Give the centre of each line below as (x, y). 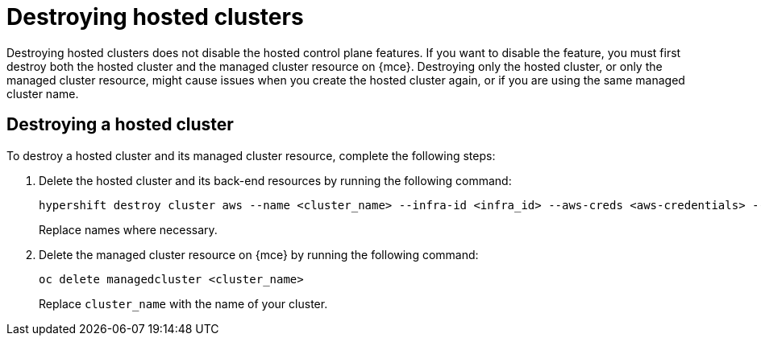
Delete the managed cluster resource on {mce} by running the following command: (259, 254)
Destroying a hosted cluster (120, 125)
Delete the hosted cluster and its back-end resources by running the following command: (275, 180)
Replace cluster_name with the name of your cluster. (183, 303)
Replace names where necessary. (128, 229)
